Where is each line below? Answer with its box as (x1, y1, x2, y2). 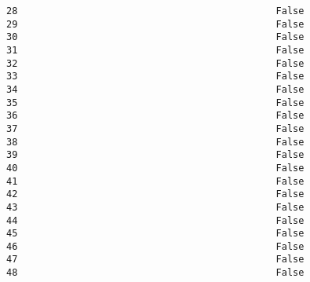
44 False (6, 214, 305, 226)
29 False (6, 18, 305, 30)
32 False (6, 57, 305, 69)
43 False (6, 201, 305, 213)
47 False (6, 254, 305, 266)
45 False (6, 228, 305, 240)
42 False (6, 189, 305, 200)
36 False (6, 110, 305, 122)
